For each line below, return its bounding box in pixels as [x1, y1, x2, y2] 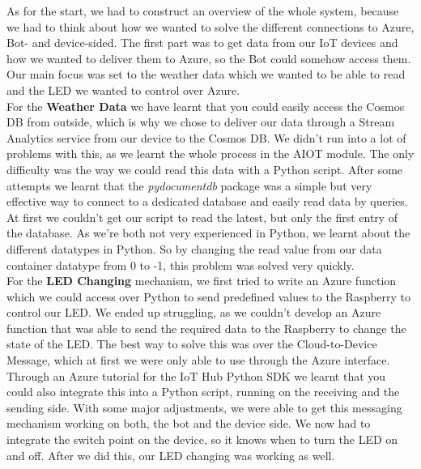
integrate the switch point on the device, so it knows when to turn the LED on [6, 431, 398, 448]
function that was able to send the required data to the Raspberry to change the [6, 319, 406, 336]
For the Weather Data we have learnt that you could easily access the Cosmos [6, 97, 405, 114]
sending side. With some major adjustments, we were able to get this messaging [6, 399, 402, 416]
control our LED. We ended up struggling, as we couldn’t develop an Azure [6, 304, 381, 321]
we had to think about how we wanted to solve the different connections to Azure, [6, 18, 415, 35]
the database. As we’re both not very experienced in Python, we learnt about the [6, 224, 410, 241]
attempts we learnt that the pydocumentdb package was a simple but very [6, 177, 372, 194]
